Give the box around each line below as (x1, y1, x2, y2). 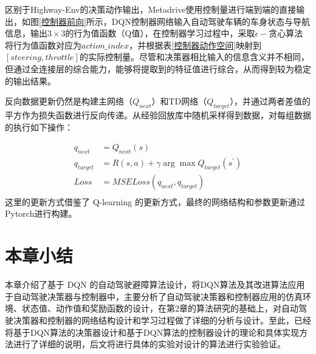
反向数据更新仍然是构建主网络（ (5, 95, 132, 107)
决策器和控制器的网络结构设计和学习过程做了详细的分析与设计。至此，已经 (13, 313, 311, 326)
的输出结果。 (5, 74, 56, 87)
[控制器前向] (39, 15, 86, 27)
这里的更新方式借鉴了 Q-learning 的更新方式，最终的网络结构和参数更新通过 (5, 195, 305, 208)
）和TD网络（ (151, 95, 207, 107)
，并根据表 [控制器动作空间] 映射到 (129, 38, 262, 51)
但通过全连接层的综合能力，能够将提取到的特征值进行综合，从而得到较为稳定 (5, 62, 311, 75)
